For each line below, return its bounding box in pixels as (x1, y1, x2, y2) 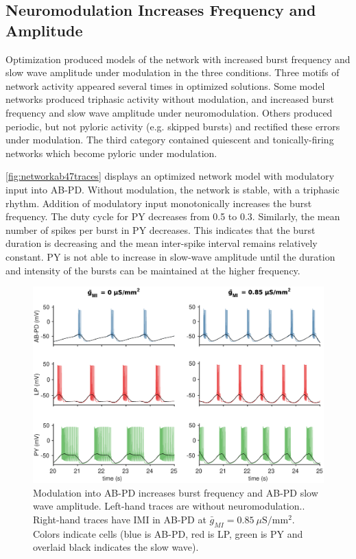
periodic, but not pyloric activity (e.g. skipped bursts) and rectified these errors (5, 119, 340, 133)
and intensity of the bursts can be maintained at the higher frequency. (5, 263, 300, 277)
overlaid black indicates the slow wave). (33, 540, 199, 554)
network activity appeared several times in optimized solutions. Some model (5, 78, 325, 93)
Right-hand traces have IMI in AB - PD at (33, 512, 206, 526)
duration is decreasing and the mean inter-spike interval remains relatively (5, 236, 318, 250)
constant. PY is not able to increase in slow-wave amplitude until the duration (5, 249, 335, 263)
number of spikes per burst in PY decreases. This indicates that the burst (5, 222, 316, 237)
